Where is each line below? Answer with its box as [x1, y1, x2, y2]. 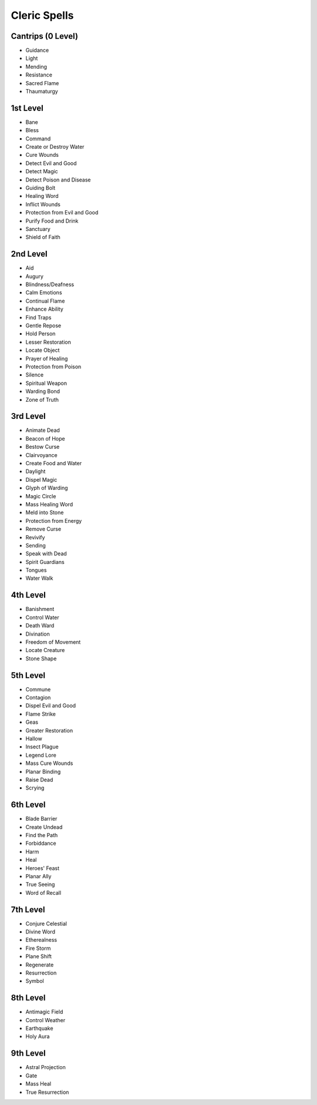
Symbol [25, 978, 44, 985]
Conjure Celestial [25, 920, 68, 927]
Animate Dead [25, 426, 60, 434]
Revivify [25, 533, 45, 540]
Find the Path [25, 832, 58, 839]
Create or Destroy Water [25, 143, 85, 150]
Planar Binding [25, 768, 61, 775]
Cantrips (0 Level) [11, 31, 79, 41]
